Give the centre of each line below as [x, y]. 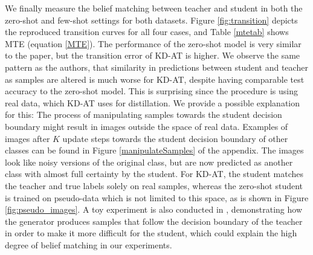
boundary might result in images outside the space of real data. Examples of [147, 126]
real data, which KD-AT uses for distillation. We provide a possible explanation [153, 102]
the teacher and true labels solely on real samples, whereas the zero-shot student [154, 185]
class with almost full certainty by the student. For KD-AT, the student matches [154, 174]
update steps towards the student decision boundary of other [175, 138]
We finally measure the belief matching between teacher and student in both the [154, 8]
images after [27, 138]
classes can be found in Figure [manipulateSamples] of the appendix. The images [154, 150]
